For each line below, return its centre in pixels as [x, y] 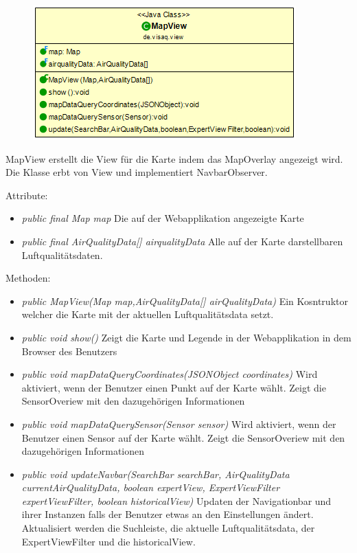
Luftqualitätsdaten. [62, 255]
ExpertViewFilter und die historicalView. [108, 541]
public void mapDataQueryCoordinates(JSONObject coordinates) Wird [170, 374]
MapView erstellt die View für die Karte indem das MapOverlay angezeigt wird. [174, 158]
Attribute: [27, 195]
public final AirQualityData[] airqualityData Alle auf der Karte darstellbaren [182, 241]
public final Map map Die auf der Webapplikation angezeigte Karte [163, 218]
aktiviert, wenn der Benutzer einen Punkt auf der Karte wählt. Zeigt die [174, 387]
